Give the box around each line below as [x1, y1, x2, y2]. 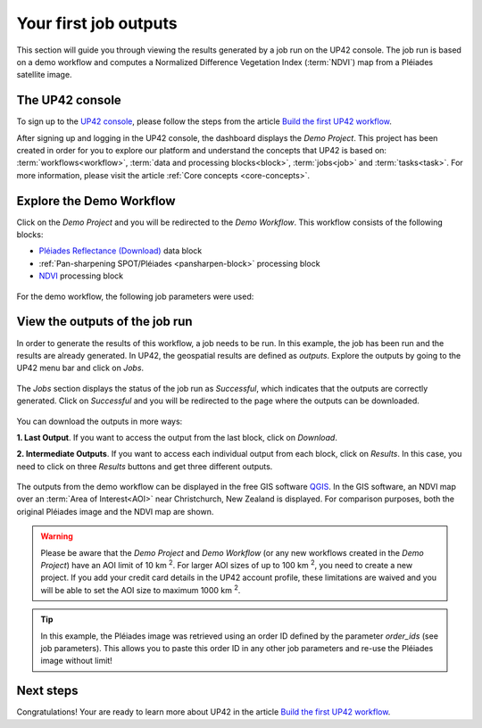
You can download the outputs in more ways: [16, 416, 183, 426]
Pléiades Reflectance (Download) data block [38, 245, 203, 256]
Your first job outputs [16, 13, 178, 33]
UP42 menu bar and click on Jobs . [16, 362, 145, 374]
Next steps [16, 683, 79, 699]
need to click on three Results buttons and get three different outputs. [16, 460, 273, 472]
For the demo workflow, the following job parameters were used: [16, 291, 254, 302]
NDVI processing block [38, 270, 124, 281]
